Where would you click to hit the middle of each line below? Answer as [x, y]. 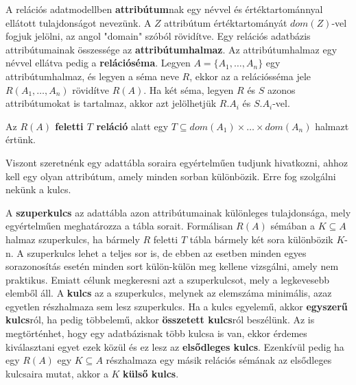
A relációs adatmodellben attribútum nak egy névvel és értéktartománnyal [164, 9]
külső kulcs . [151, 373]
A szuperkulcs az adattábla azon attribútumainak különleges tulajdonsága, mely [178, 212]
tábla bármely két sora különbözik [261, 239]
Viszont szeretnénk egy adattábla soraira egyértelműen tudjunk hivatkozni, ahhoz [177, 162]
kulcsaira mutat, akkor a [57, 373]
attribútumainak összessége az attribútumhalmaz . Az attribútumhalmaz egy [171, 49]
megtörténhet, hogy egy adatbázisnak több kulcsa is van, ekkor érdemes [156, 333]
